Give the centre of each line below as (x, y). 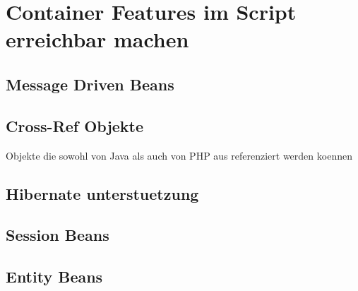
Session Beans (58, 235)
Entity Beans (54, 277)
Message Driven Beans (90, 84)
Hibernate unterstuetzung (102, 193)
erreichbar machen (97, 39)
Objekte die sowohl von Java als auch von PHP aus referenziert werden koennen (179, 155)
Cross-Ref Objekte (75, 125)
